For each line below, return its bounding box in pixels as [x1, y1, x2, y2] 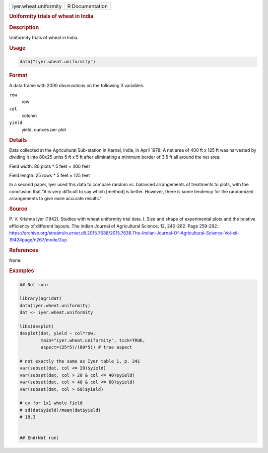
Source [9, 205, 28, 212]
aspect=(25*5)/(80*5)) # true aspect [40, 344, 133, 350]
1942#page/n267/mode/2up [9, 237, 67, 243]
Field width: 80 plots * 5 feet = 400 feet [9, 163, 90, 169]
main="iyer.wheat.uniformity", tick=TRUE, [40, 338, 146, 343]
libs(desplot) [19, 324, 54, 330]
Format [9, 72, 27, 79]
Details [9, 136, 27, 143]
